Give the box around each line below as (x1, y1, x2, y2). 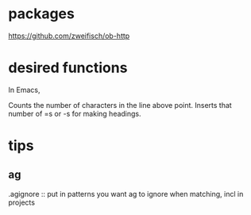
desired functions (8, 59, 128, 77)
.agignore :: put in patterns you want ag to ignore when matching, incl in (8, 189, 244, 198)
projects (8, 198, 36, 207)
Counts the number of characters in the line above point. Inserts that (8, 100, 232, 109)
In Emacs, (8, 85, 41, 94)
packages (8, 5, 75, 23)
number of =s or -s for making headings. (8, 109, 141, 118)
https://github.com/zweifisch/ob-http (8, 31, 130, 40)
